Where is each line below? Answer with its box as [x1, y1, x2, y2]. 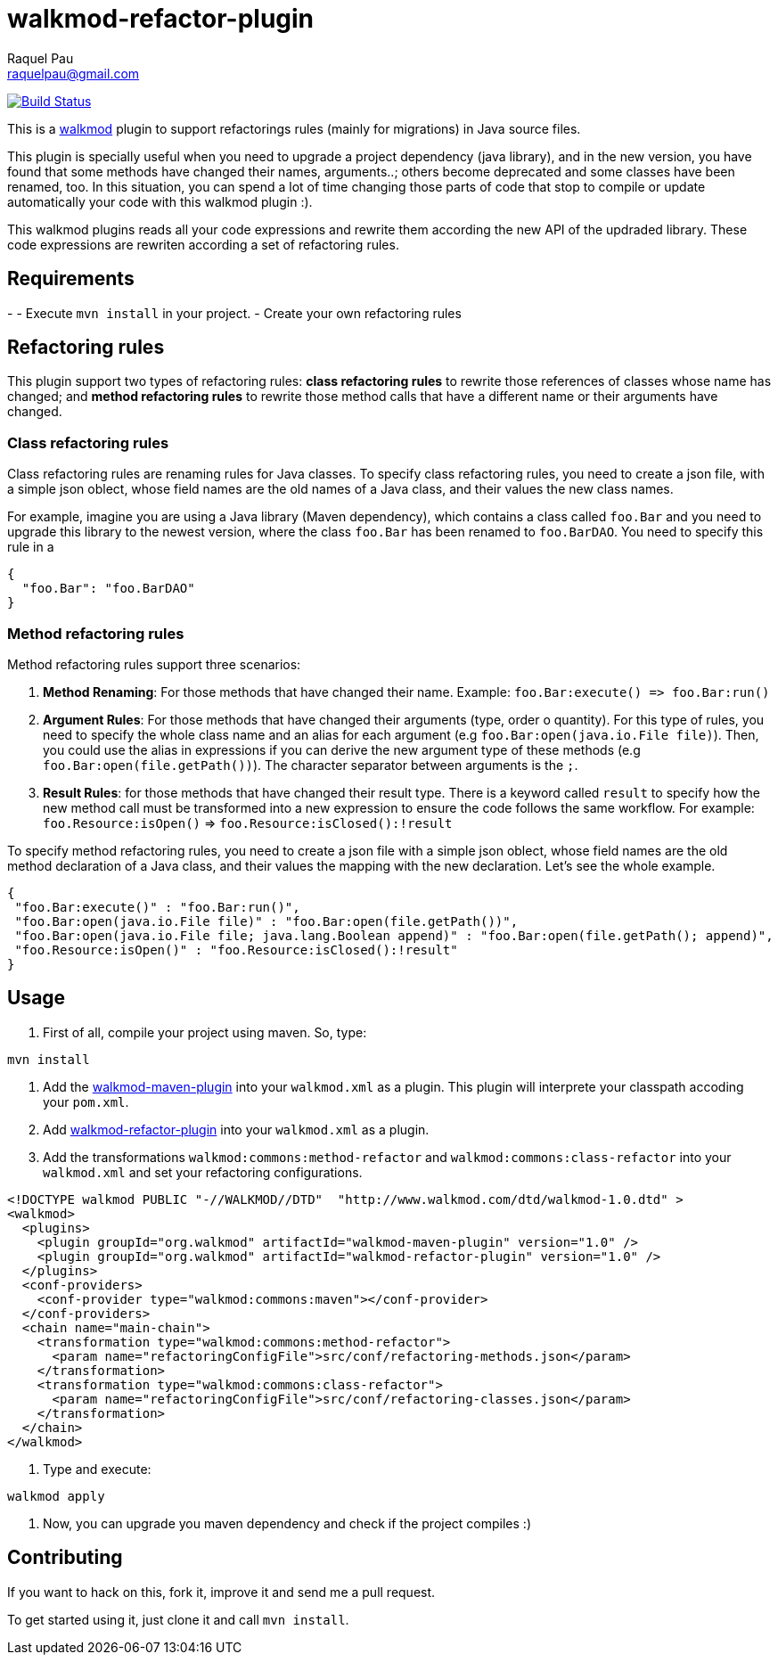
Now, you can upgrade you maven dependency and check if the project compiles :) [43, 1515, 531, 1531]
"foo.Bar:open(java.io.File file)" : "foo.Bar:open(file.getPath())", [14, 913, 519, 929]
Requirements [7, 267, 135, 291]
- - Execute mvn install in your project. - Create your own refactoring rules [7, 305, 462, 321]
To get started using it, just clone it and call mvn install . [7, 1611, 349, 1627]
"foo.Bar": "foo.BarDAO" [21, 581, 195, 596]
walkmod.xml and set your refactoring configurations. [43, 1164, 363, 1180]
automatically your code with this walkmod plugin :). [7, 193, 313, 209]
